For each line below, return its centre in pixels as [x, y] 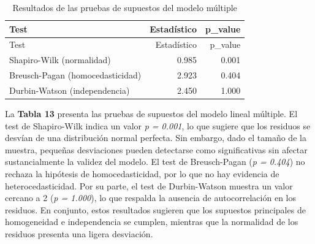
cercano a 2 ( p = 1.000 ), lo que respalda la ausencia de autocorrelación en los [150, 198]
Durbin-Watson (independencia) [70, 90]
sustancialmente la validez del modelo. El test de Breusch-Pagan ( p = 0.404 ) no [155, 162]
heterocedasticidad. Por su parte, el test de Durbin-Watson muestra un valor [149, 185]
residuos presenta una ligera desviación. [79, 234]
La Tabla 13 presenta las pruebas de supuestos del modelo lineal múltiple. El [151, 114]
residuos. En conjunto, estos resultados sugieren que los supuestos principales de [155, 209]
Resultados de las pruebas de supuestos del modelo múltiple [125, 7]
